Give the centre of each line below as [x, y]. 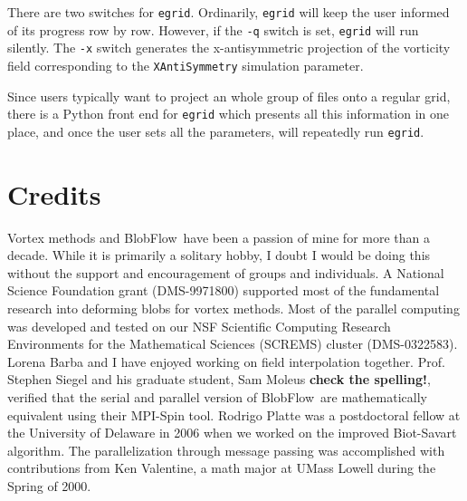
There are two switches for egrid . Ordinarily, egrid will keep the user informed [229, 12]
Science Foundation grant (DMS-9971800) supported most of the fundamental [224, 290]
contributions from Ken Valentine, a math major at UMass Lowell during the [222, 468]
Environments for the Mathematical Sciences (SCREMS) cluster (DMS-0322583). [233, 344]
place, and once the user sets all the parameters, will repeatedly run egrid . [216, 131]
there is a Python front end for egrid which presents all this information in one [229, 114]
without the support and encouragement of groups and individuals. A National [226, 272]
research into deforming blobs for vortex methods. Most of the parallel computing [233, 308]
